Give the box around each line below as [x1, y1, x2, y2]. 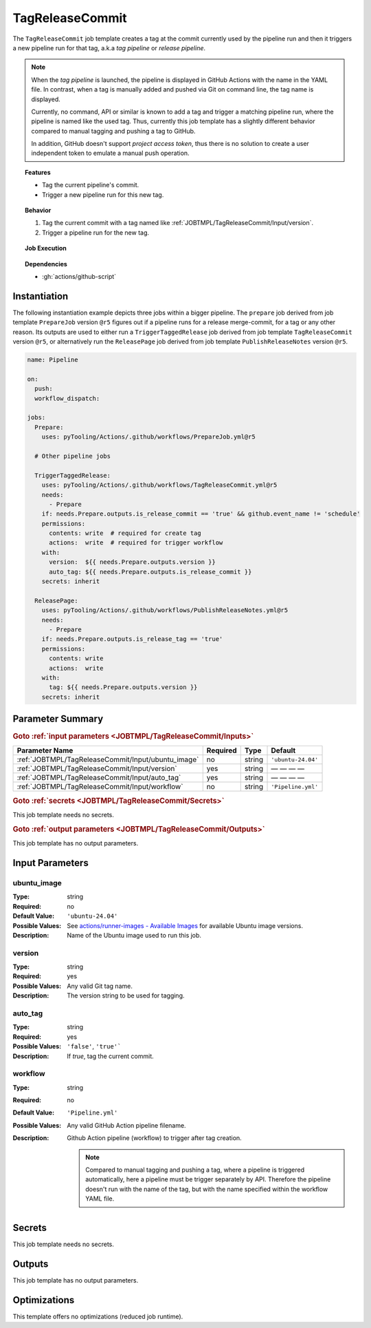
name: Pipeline [27, 356, 78, 364]
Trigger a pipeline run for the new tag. [42, 228, 150, 237]
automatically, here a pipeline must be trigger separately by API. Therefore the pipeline [85, 1175, 331, 1183]
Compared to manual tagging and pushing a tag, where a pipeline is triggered [85, 1166, 305, 1174]
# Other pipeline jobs [34, 452, 111, 460]
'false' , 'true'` [67, 1042, 122, 1051]
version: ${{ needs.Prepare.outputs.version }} [49, 558, 216, 566]
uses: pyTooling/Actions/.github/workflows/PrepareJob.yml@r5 [41, 433, 256, 441]
